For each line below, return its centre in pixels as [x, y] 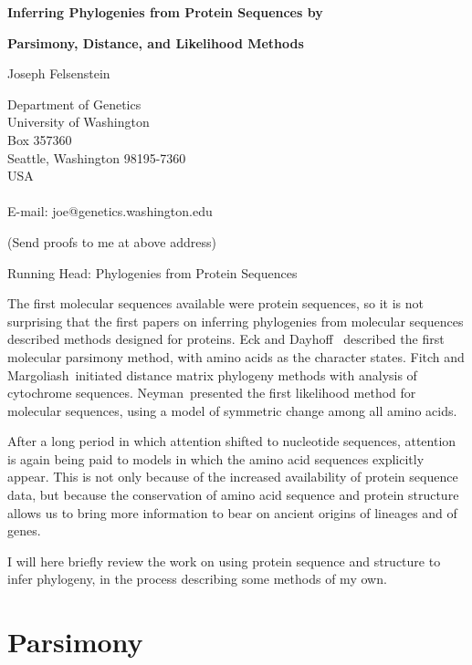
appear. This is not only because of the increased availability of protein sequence [233, 477]
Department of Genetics [74, 104]
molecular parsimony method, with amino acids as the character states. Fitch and [236, 356]
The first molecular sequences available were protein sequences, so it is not [216, 303]
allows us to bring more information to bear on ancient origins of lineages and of [232, 512]
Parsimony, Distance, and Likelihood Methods [156, 42]
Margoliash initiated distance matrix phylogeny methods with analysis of [212, 374]
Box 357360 [40, 139]
